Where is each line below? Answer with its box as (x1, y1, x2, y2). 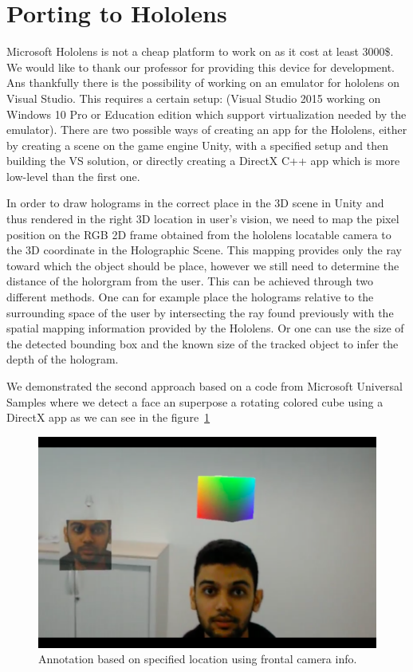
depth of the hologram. (6, 351, 119, 367)
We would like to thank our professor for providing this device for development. (6, 58, 395, 75)
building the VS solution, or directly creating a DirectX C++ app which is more (6, 152, 400, 169)
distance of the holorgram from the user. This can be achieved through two (6, 273, 374, 289)
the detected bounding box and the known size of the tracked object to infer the (6, 335, 399, 352)
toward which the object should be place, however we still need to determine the (6, 257, 399, 273)
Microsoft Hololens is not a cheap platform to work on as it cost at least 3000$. (6, 43, 394, 60)
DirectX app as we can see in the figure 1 (6, 409, 210, 426)
